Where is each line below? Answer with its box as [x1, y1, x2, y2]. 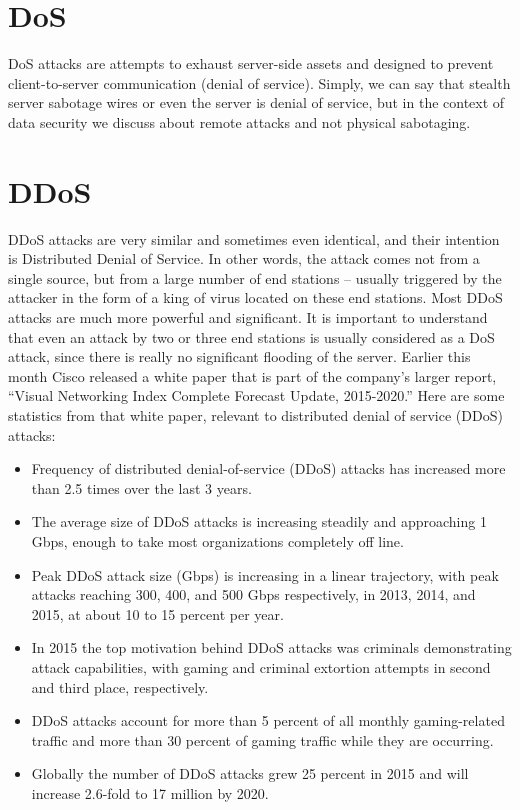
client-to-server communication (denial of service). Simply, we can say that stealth [8, 72, 511, 93]
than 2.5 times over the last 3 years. [31, 477, 252, 498]
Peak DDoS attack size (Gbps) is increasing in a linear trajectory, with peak [31, 564, 499, 585]
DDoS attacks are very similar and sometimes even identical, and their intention [8, 228, 500, 249]
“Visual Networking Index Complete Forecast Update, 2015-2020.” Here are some [8, 385, 505, 406]
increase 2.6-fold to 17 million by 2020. [31, 782, 269, 803]
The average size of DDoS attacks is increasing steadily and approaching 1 [31, 511, 487, 532]
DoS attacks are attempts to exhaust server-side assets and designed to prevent [8, 53, 494, 74]
